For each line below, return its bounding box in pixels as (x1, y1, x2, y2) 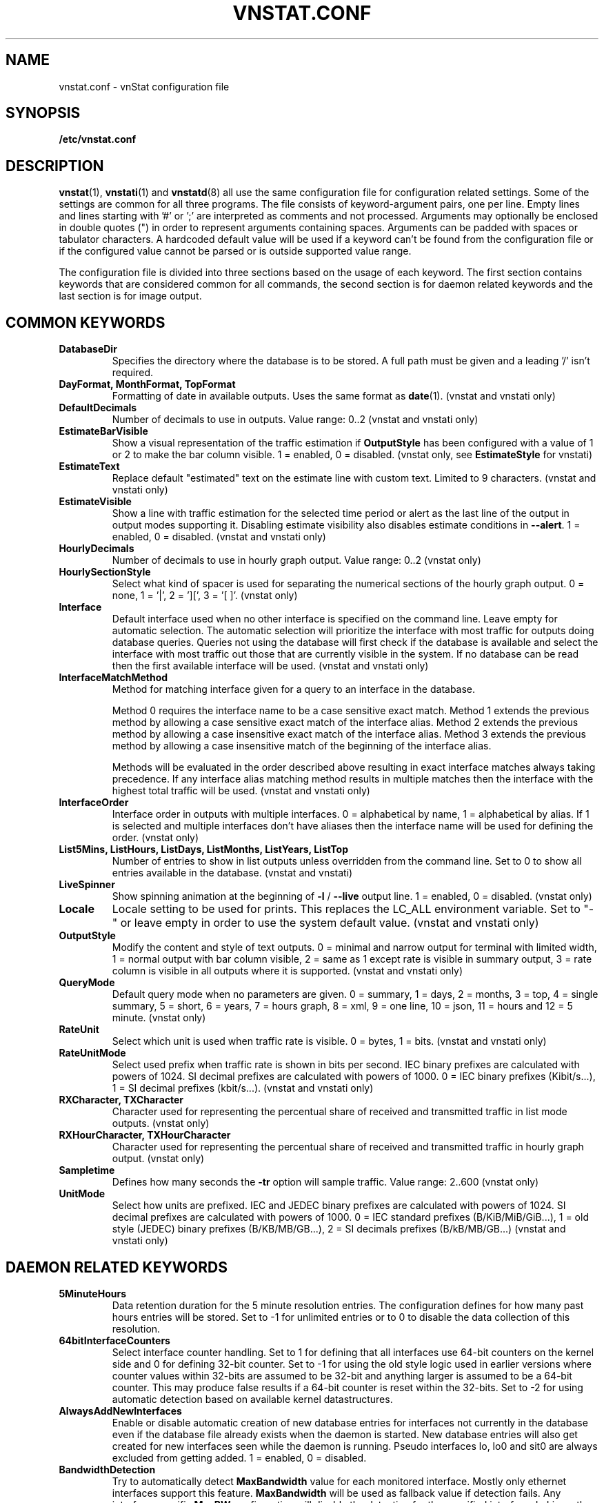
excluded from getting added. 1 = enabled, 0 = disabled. (112, 1451, 367, 1464)
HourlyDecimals (59, 542, 134, 555)
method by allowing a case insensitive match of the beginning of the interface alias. (112, 740, 492, 752)
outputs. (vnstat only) (112, 1117, 210, 1130)
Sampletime (59, 1164, 115, 1177)
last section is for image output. (59, 290, 202, 302)
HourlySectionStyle (59, 566, 151, 578)
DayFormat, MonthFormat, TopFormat (59, 378, 236, 391)
